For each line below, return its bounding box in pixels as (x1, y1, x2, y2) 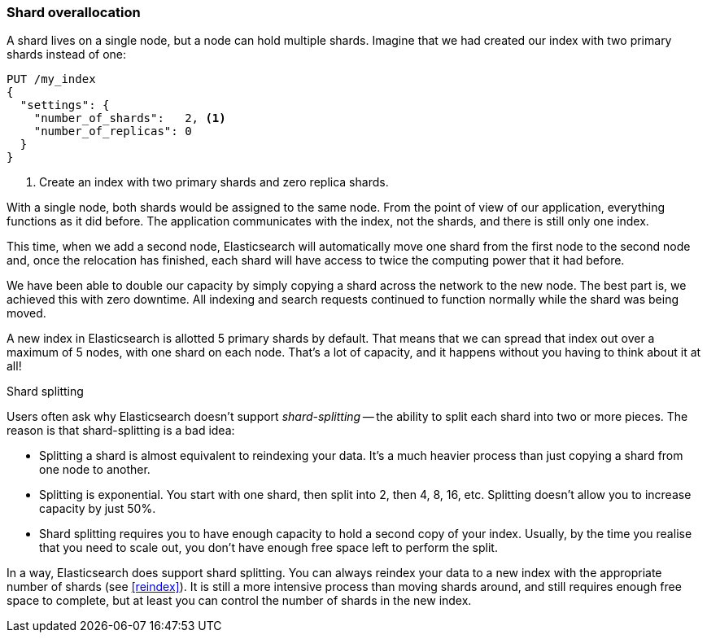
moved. (7, 306, 46, 321)
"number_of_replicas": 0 (33, 125, 192, 138)
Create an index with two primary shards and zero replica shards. (39, 175, 389, 190)
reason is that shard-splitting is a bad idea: (7, 423, 235, 438)
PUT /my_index (7, 72, 96, 86)
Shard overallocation (7, 4, 141, 20)
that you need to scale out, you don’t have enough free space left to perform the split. (39, 541, 498, 555)
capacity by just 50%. (39, 501, 156, 516)
